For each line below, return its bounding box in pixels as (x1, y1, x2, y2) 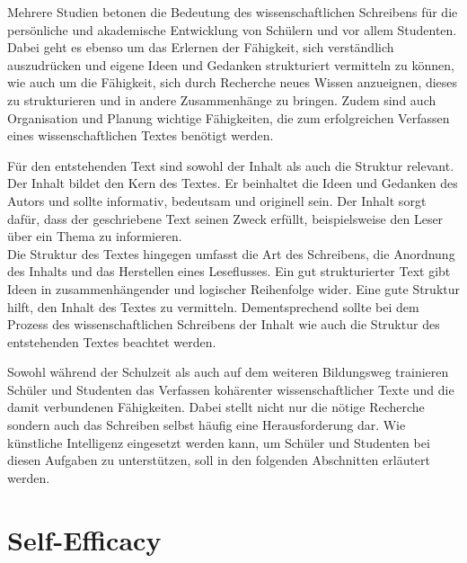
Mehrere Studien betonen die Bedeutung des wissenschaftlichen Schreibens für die (7, 3, 458, 21)
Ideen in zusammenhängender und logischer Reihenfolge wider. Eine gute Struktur (7, 279, 460, 298)
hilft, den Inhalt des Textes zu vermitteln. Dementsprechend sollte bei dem (7, 297, 419, 316)
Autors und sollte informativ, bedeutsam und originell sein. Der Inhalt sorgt (7, 191, 427, 210)
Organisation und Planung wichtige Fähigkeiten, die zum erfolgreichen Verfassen (7, 108, 450, 127)
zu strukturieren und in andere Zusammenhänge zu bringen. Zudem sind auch (7, 90, 436, 109)
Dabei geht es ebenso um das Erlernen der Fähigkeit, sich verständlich (7, 38, 394, 57)
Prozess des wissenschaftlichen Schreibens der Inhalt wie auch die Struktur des (7, 315, 440, 334)
